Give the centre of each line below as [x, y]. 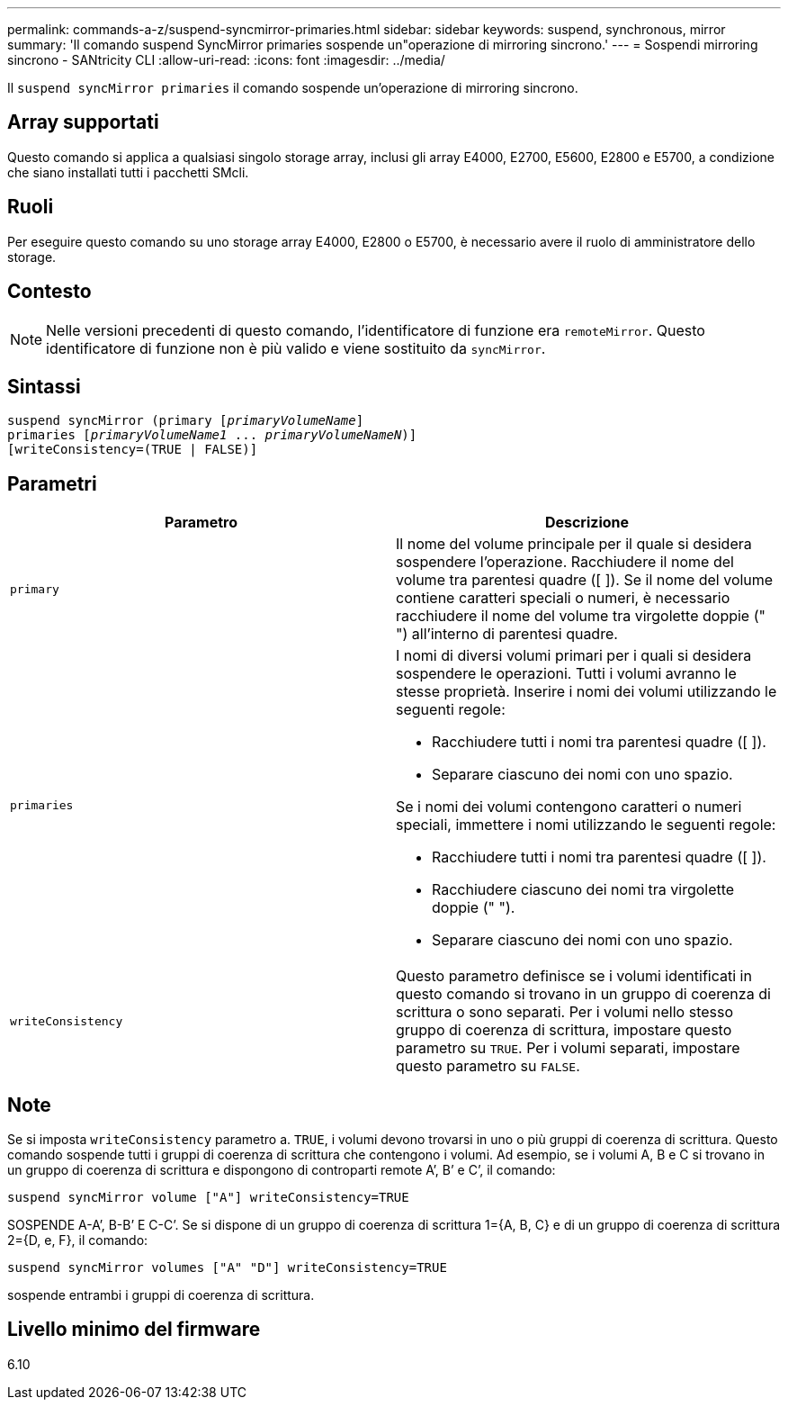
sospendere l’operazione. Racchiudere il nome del [565, 562]
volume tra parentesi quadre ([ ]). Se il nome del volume [585, 580]
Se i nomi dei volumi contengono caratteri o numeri [569, 807]
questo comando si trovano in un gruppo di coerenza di [583, 994]
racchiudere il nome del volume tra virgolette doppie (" [581, 616]
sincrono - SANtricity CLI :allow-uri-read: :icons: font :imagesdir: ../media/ [226, 60]
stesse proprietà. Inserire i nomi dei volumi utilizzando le [587, 692]
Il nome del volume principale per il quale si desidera [574, 544]
